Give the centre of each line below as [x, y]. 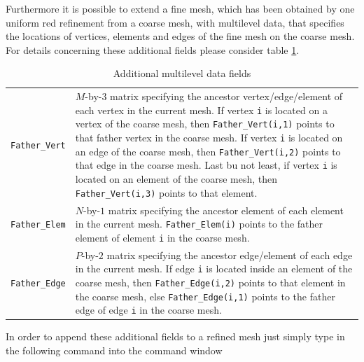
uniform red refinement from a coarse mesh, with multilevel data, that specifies [175, 22]
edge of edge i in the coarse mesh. [148, 310]
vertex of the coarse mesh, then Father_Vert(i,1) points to [205, 124]
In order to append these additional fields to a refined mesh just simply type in [175, 336]
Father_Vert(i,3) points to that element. [166, 192]
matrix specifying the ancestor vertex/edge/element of [226, 96]
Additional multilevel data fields [182, 73]
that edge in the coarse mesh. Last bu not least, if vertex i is [206, 165]
